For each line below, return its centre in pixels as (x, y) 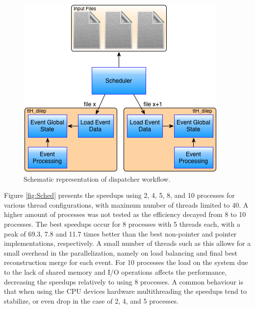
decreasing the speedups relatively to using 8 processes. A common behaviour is (124, 281)
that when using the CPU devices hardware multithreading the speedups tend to (125, 291)
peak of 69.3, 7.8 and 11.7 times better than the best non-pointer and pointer (120, 233)
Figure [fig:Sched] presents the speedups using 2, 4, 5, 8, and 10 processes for (119, 195)
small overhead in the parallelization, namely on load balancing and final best (121, 252)
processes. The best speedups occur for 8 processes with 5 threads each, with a (122, 224)
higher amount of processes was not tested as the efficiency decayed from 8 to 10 (125, 214)
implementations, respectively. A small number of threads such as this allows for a (127, 243)
